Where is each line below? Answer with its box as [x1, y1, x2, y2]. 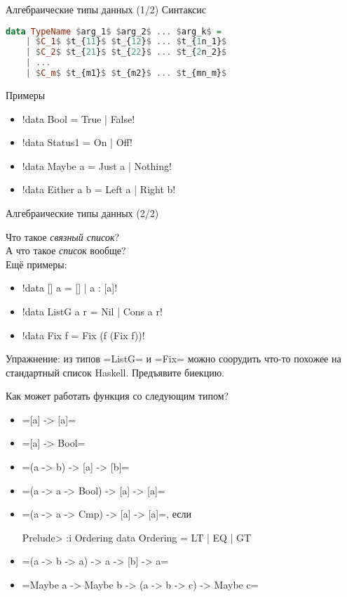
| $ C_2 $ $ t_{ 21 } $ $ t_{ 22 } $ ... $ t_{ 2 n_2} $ [25, 47, 227, 58]
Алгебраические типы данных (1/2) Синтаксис [6, 2, 207, 16]
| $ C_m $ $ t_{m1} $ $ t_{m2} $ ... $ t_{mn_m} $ [25, 68, 227, 79]
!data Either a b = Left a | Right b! [22, 182, 176, 197]
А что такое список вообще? [6, 243, 126, 258]
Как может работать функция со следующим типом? [6, 388, 229, 403]
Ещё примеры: [6, 256, 67, 271]
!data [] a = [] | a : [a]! [22, 280, 118, 295]
